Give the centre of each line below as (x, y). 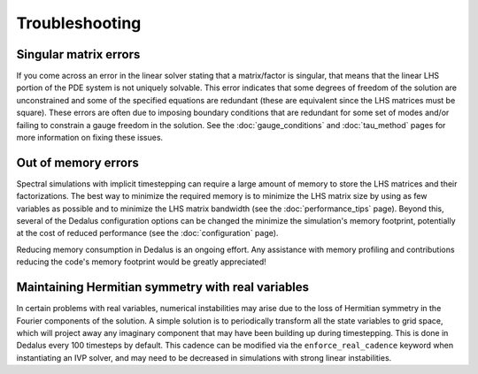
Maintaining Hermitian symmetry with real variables (163, 287)
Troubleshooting (79, 23)
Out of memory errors (77, 162)
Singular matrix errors (78, 54)
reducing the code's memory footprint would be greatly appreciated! (142, 262)
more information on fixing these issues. (90, 138)
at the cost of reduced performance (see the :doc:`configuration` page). (147, 233)
